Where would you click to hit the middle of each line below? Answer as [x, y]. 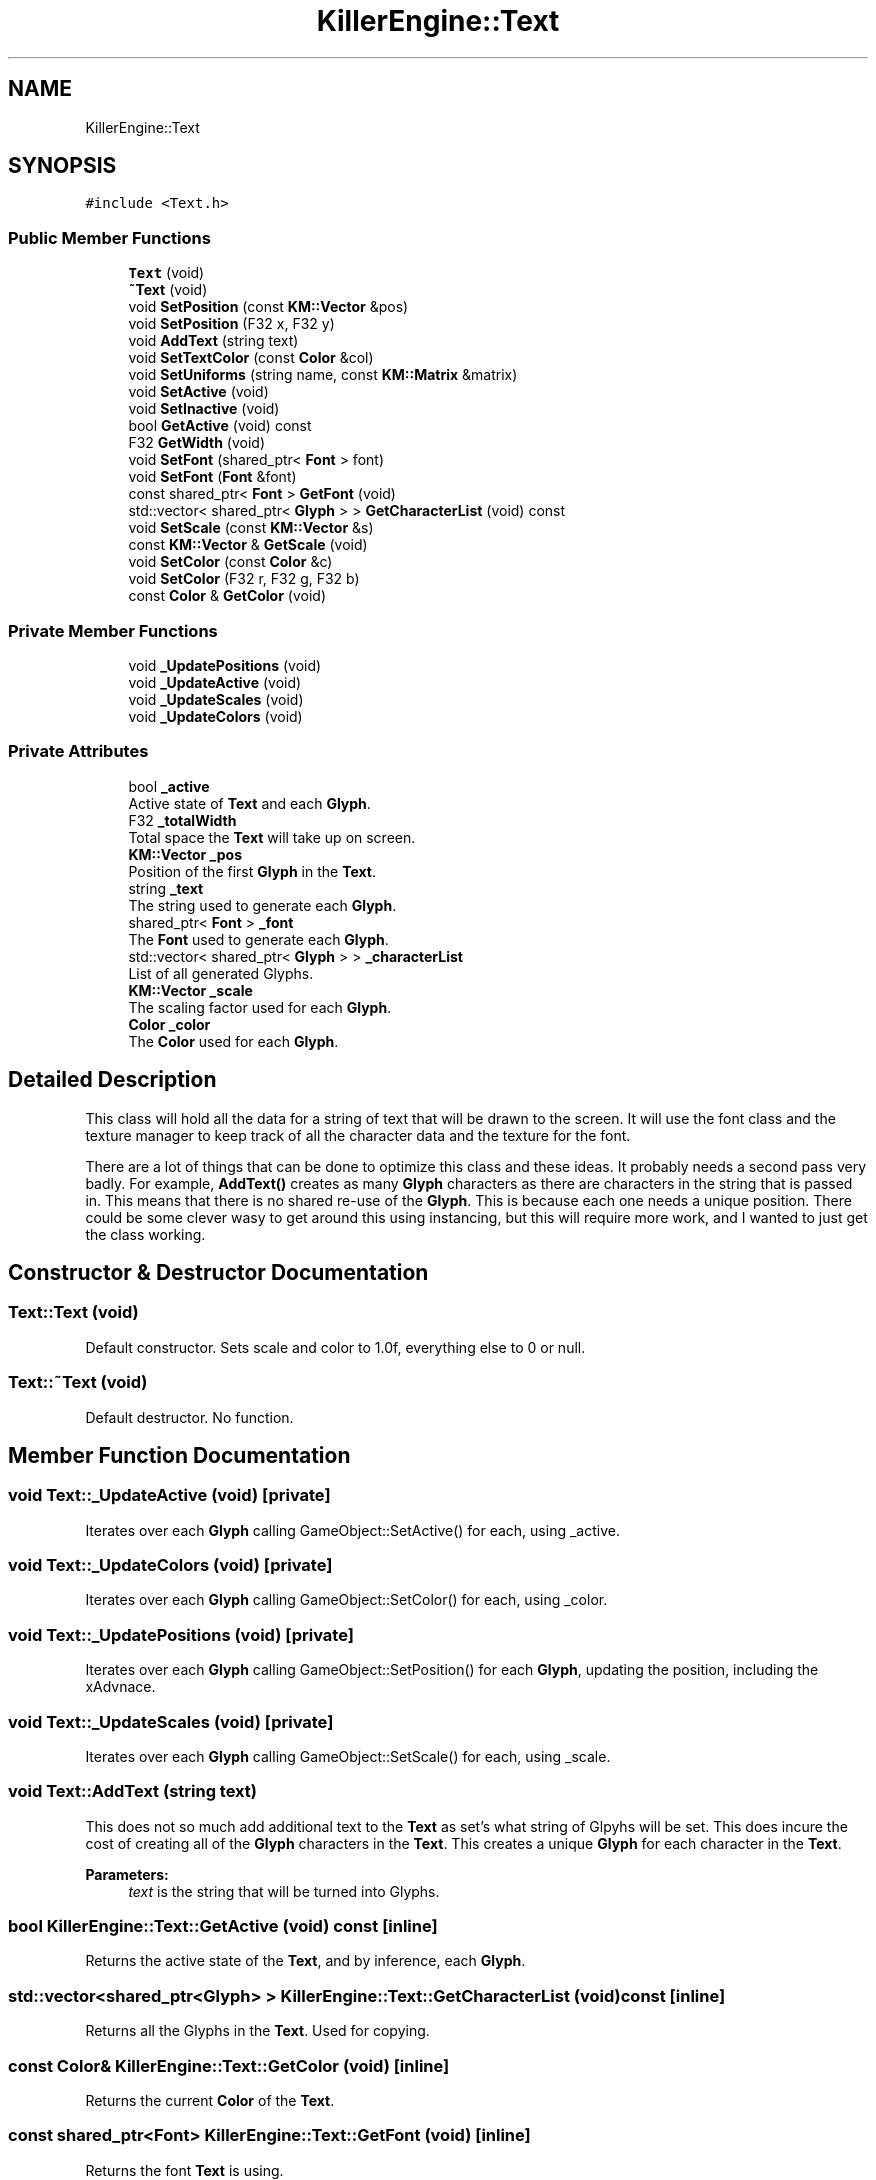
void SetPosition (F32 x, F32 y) [231, 324]
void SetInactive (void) [204, 409]
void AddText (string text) [213, 341]
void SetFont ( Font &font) [212, 477]
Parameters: [127, 1874]
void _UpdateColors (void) [215, 716]
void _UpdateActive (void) [215, 682]
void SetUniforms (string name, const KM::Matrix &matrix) [323, 375]
